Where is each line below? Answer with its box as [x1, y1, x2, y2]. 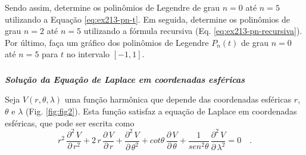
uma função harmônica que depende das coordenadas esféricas [64, 93, 292, 106]
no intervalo [66, 48, 110, 60]
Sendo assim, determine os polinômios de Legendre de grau [5, 1, 220, 13]
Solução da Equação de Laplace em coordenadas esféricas [5, 73, 245, 85]
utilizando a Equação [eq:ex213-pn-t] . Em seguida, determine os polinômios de [5, 13, 291, 25]
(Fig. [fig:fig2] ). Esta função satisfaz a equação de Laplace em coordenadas [25, 105, 297, 117]
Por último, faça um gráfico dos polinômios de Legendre [5, 36, 209, 48]
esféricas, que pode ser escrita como [5, 116, 135, 129]
